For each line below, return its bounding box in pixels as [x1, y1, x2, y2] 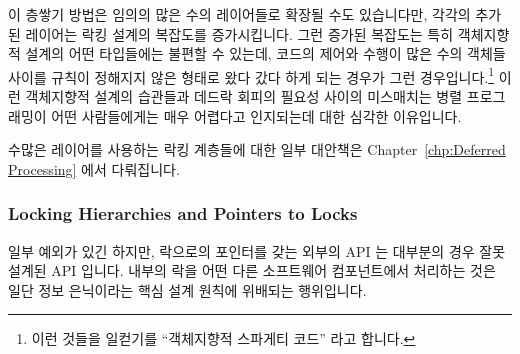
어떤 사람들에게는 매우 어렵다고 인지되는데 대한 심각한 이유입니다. [51, 105, 462, 126]
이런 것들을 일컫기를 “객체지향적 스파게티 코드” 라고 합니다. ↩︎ [31, 328, 416, 349]
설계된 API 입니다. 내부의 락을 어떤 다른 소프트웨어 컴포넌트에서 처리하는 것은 [8, 260, 496, 281]
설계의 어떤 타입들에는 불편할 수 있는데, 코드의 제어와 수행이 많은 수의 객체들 [25, 43, 506, 64]
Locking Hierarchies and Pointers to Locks [8, 201, 358, 226]
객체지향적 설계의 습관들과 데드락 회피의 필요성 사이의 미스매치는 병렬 [25, 86, 463, 107]
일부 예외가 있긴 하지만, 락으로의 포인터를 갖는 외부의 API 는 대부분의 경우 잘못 [8, 240, 506, 261]
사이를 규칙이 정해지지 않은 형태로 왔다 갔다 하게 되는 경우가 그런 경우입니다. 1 [8, 63, 495, 87]
